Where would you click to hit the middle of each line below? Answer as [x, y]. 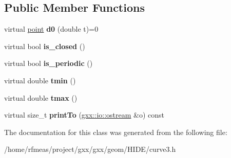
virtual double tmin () [40, 80]
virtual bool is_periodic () [49, 63]
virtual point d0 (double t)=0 [51, 29]
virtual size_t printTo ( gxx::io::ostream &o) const [84, 115]
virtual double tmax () [41, 97]
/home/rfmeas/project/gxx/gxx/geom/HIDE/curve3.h [90, 149]
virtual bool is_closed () [45, 46]
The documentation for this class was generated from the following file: [116, 132]
